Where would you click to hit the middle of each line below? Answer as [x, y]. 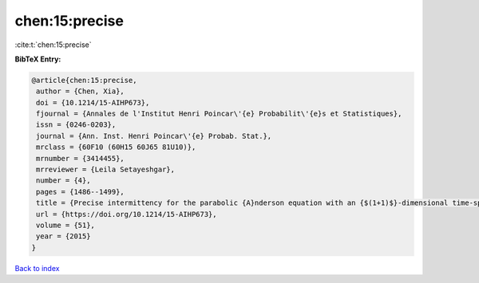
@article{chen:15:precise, [84, 80]
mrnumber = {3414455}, [81, 158]
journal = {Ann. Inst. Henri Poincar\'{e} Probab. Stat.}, [154, 136]
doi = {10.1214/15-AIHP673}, [93, 102]
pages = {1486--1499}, [81, 192]
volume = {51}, [66, 225]
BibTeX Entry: [38, 59]
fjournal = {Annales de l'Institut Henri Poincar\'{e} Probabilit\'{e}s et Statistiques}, [219, 114]
